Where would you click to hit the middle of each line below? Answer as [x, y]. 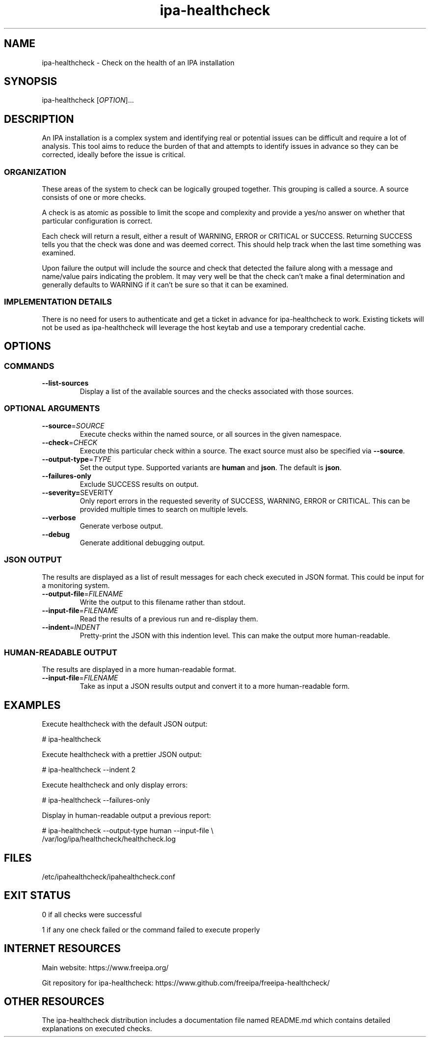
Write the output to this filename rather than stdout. [162, 602]
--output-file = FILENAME [82, 593]
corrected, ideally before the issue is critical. [114, 155]
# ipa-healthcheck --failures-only [96, 800]
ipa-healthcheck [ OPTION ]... [88, 100]
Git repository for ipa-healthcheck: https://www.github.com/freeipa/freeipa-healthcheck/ [186, 983]
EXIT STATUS [37, 896]
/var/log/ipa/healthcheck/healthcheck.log [109, 839]
